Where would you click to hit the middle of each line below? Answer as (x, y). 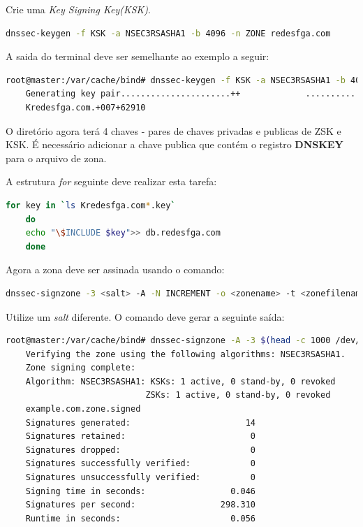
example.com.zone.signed (83, 409)
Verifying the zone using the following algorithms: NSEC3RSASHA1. (185, 354)
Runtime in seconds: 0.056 (140, 518)
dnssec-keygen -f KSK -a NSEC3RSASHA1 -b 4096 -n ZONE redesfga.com (168, 33)
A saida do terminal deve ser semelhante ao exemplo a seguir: (138, 56)
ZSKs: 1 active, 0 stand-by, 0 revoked (238, 395)
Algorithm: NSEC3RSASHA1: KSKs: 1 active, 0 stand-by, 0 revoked (180, 381)
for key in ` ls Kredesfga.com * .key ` (91, 205)
